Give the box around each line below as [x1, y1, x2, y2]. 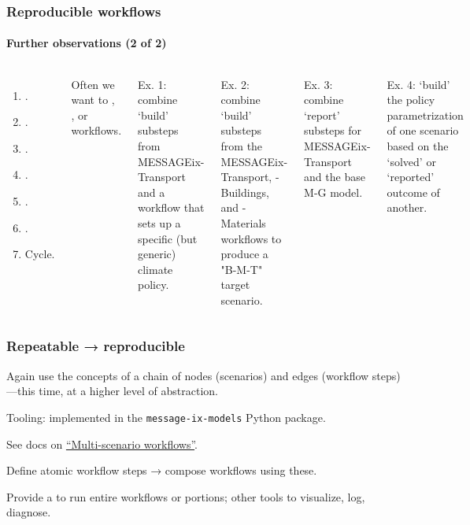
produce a [220, 246, 268, 262]
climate [138, 261, 173, 277]
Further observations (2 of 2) [6, 35, 167, 51]
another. [387, 199, 427, 216]
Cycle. [24, 246, 55, 262]
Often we [71, 76, 115, 92]
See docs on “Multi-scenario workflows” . [6, 435, 198, 452]
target [220, 276, 250, 293]
